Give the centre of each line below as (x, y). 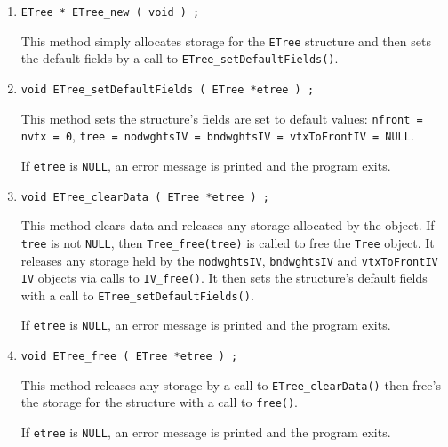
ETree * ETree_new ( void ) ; (110, 12)
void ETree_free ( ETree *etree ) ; (129, 357)
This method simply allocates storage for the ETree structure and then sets (226, 40)
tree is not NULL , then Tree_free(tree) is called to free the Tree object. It (228, 242)
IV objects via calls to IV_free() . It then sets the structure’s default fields (224, 278)
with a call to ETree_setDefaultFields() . (137, 295)
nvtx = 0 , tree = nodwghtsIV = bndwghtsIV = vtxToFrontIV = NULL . (217, 136)
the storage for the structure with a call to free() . (160, 402)
